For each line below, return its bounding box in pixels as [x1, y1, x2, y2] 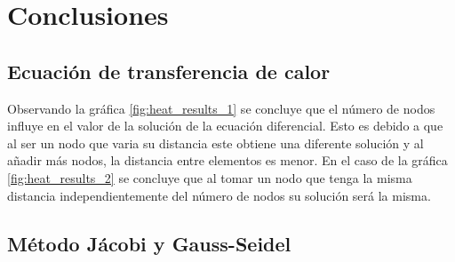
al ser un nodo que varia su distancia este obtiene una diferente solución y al [7, 133, 424, 152]
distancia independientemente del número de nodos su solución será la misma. [7, 186, 431, 204]
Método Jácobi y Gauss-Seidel [7, 229, 291, 257]
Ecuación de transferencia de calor [7, 57, 331, 84]
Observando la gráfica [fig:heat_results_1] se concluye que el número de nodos [7, 99, 435, 117]
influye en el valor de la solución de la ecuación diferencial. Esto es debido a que [7, 116, 443, 135]
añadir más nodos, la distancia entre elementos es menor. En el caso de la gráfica [7, 151, 448, 170]
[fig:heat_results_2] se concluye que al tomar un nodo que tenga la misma [7, 168, 412, 187]
